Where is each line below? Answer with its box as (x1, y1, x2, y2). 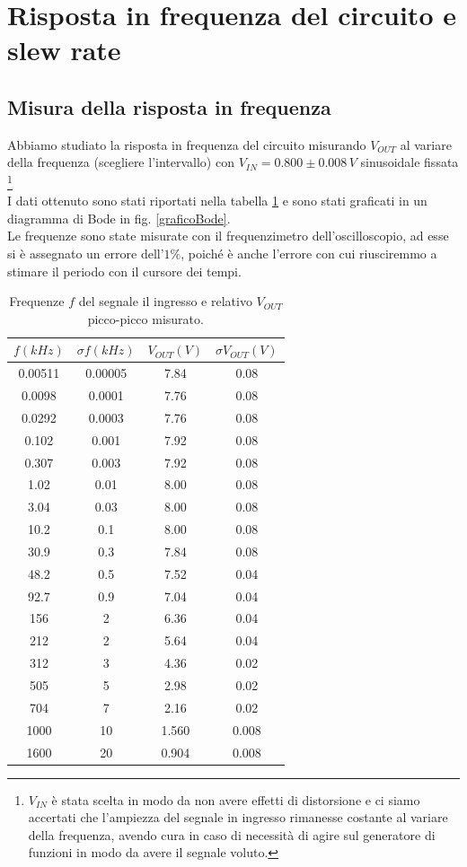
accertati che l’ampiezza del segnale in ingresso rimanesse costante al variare (28, 808, 448, 827)
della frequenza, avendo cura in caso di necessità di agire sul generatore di (28, 825, 436, 844)
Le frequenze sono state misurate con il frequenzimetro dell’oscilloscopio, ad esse (7, 226, 449, 245)
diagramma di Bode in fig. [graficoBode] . (7, 208, 231, 227)
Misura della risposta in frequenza (7, 92, 331, 120)
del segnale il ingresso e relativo (78, 292, 252, 311)
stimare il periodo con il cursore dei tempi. (7, 261, 242, 280)
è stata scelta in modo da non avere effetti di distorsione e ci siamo (51, 790, 420, 809)
